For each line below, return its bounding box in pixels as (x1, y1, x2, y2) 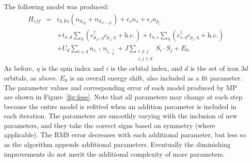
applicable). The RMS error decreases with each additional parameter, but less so (4, 130, 246, 140)
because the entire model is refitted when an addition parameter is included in (4, 101, 236, 111)
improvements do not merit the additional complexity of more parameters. (4, 148, 225, 159)
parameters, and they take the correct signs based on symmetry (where (4, 120, 215, 130)
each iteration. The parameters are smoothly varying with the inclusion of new (4, 111, 237, 121)
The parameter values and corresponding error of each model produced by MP (4, 82, 237, 92)
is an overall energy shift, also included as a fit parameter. (70, 72, 242, 82)
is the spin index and (42, 63, 104, 73)
